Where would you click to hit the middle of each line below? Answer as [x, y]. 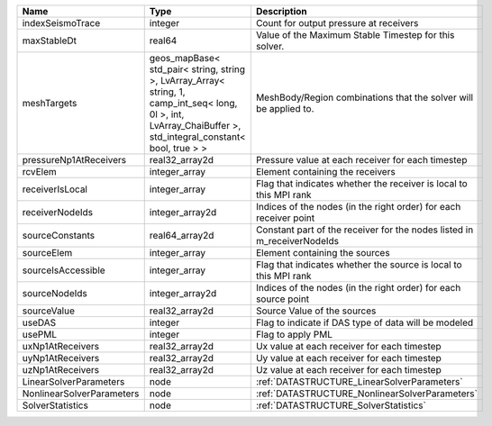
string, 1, [167, 92]
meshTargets [50, 103]
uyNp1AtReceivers [61, 358]
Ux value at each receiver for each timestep [348, 346]
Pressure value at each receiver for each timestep [361, 160]
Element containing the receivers [325, 172]
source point [282, 299]
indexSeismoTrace [61, 23]
